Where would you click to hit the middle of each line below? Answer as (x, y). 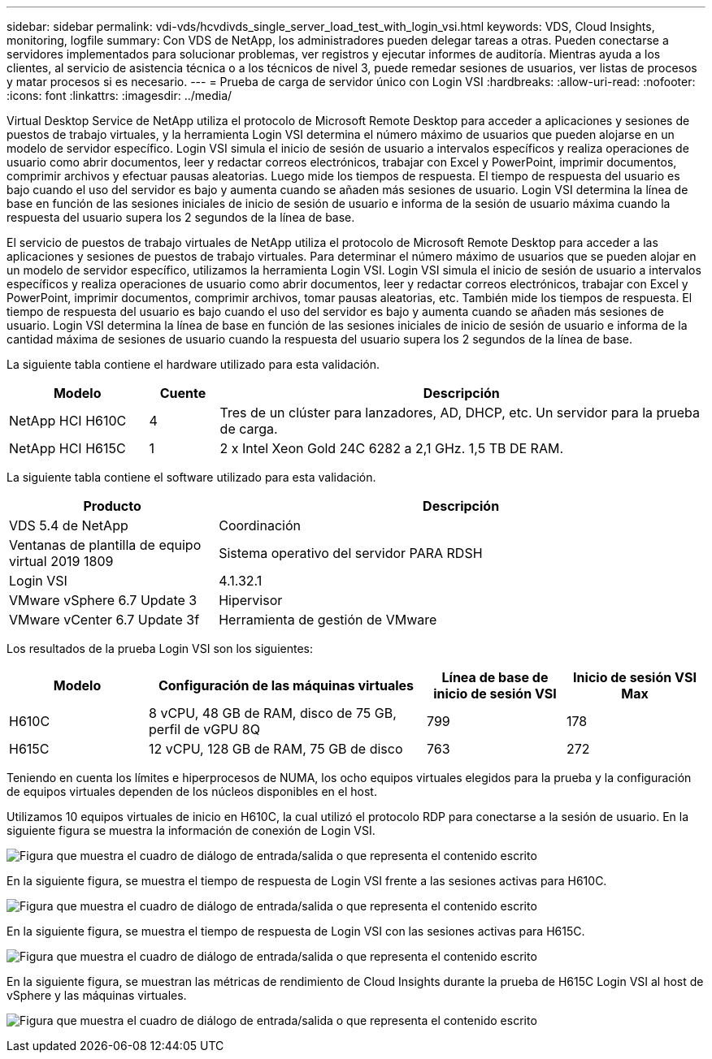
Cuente (183, 393)
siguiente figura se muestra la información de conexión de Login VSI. (191, 830)
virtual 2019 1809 (61, 561)
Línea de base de (495, 677)
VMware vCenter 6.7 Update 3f (104, 620)
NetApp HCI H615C (67, 448)
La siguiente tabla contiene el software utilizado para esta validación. (191, 477)
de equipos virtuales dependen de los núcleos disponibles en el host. (192, 791)
